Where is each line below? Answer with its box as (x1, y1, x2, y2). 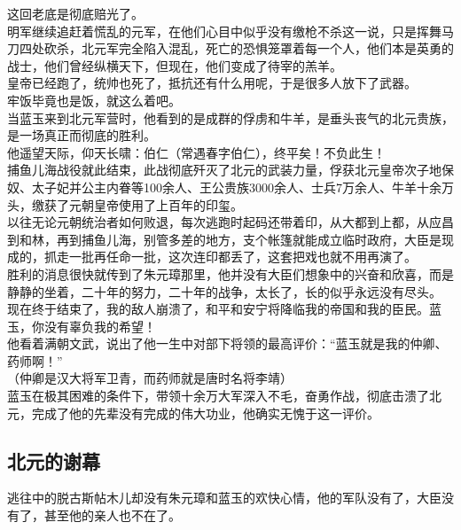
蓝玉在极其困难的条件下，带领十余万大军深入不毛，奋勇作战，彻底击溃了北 (7, 386, 441, 405)
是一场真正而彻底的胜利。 (7, 126, 156, 144)
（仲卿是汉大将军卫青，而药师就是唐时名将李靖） (7, 369, 293, 387)
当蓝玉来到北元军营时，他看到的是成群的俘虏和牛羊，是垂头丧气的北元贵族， (7, 108, 454, 127)
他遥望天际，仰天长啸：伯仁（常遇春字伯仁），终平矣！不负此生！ (7, 143, 386, 161)
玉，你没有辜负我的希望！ (7, 316, 156, 335)
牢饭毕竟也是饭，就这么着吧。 (7, 90, 181, 109)
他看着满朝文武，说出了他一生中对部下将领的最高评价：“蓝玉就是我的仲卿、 (7, 334, 448, 353)
